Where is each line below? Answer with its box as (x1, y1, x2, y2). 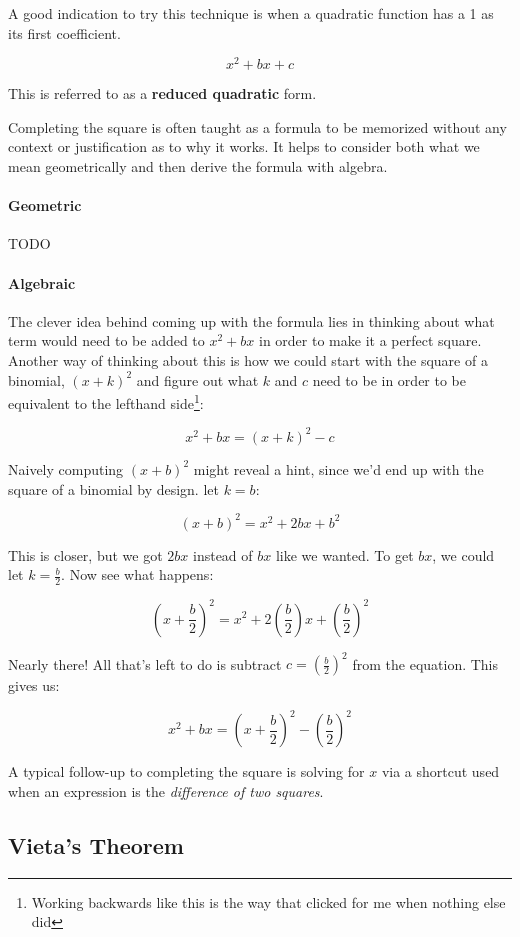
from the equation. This (352, 653, 499, 674)
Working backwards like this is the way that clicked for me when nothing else (31, 891, 506, 912)
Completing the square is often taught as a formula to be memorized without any (8, 116, 507, 137)
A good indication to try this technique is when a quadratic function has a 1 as (8, 3, 494, 23)
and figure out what (136, 369, 259, 390)
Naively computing (8, 458, 124, 479)
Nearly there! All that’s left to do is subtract (8, 653, 282, 674)
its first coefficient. (8, 22, 121, 43)
